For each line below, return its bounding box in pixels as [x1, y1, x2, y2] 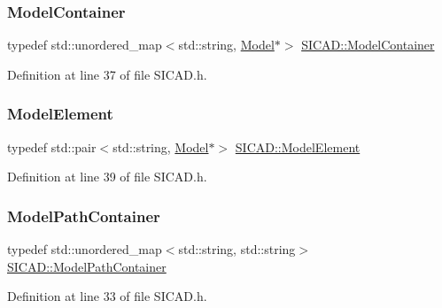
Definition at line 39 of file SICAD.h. [7, 167, 207, 186]
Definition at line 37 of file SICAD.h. [7, 65, 207, 83]
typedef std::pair [7, 137, 97, 156]
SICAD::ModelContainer [301, 35, 435, 54]
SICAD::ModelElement [235, 137, 361, 156]
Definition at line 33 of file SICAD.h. [7, 287, 207, 305]
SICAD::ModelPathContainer [7, 257, 167, 275]
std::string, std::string [178, 240, 296, 258]
